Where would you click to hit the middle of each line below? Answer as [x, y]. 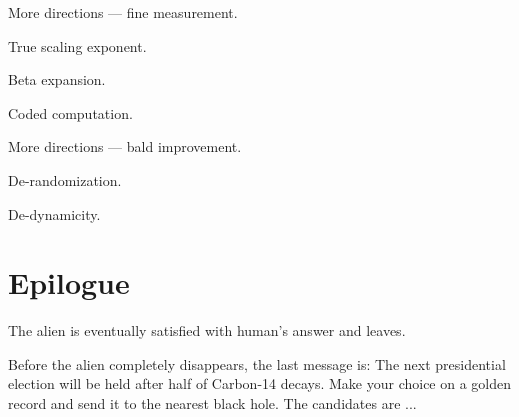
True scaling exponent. [77, 45]
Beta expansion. [57, 79]
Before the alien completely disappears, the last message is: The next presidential [257, 363]
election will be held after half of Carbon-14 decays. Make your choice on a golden [260, 383]
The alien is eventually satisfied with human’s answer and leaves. [207, 330]
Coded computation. [70, 112]
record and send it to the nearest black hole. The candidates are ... [212, 403]
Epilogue [69, 282]
